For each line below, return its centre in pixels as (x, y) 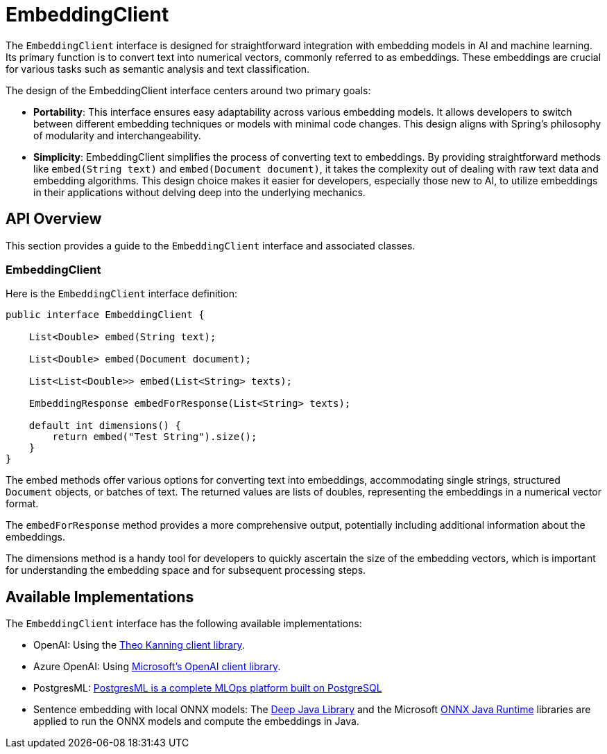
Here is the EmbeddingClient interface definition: (122, 294)
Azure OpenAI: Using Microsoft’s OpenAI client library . (157, 667)
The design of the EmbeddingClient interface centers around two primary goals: (188, 90)
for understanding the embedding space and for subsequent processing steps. (186, 570)
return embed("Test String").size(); (155, 437)
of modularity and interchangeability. (117, 135)
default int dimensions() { (105, 426)
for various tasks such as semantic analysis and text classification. (158, 69)
